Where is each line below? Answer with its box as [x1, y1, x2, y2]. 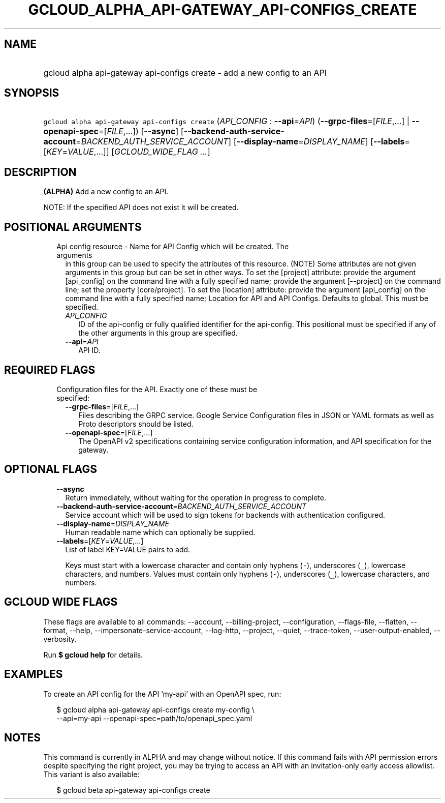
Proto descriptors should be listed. [78, 419, 194, 428]
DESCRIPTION [4, 165, 77, 179]
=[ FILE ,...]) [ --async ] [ [98, 126, 184, 137]
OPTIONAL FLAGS [4, 463, 97, 476]
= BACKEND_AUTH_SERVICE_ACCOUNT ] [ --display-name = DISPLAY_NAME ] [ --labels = [76, 136, 410, 147]
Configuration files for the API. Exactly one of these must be [56, 384, 258, 394]
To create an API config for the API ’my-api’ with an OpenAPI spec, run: [43, 689, 281, 698]
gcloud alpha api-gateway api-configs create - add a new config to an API [43, 67, 327, 78]
